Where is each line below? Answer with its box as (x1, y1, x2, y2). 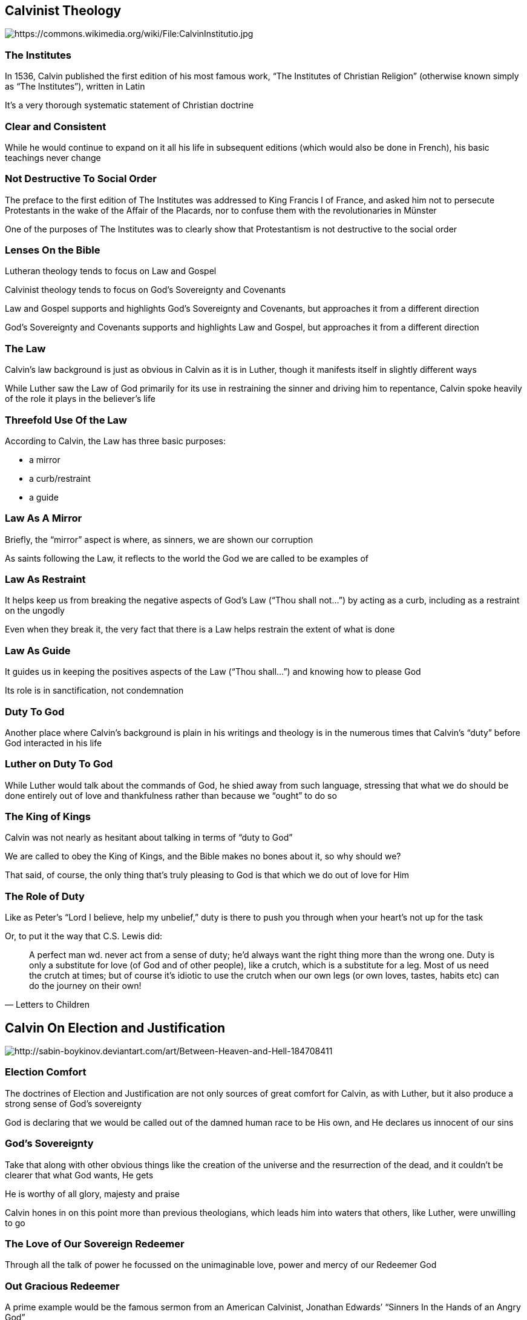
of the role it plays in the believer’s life (5, 393, 155, 404)
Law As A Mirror (5, 512, 82, 525)
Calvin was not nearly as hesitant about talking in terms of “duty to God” (5, 832, 293, 843)
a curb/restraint (29, 473, 91, 484)
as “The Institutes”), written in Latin (5, 81, 145, 92)
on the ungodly (5, 605, 65, 616)
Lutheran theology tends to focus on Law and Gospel (5, 266, 217, 277)
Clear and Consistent (5, 120, 106, 133)
